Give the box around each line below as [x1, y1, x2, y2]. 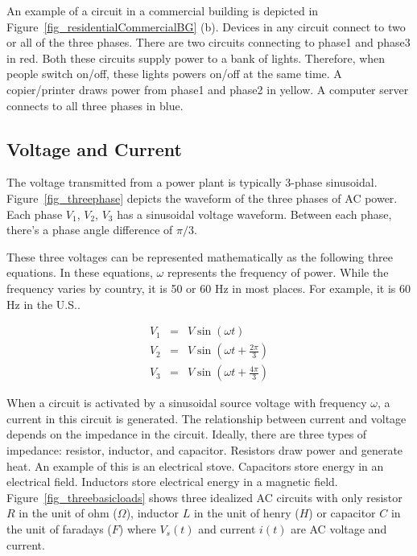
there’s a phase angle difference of [6, 221, 173, 238]
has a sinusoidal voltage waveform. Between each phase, [117, 205, 392, 222]
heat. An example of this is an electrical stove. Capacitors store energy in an [6, 457, 384, 474]
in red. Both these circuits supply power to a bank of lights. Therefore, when [6, 49, 386, 66]
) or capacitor [308, 505, 376, 521]
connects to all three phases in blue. [6, 97, 184, 113]
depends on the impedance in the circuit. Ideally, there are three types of [6, 426, 367, 443]
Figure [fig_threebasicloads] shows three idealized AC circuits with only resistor [6, 488, 403, 505]
